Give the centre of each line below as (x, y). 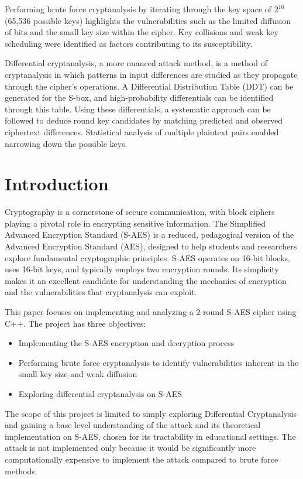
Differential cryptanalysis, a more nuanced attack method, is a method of (136, 63)
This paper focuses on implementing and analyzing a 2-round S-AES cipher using (151, 312)
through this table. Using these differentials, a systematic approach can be (138, 109)
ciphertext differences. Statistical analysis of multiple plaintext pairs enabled (142, 131)
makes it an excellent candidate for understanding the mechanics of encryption (146, 280)
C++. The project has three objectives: (75, 323)
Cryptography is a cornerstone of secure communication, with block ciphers (140, 212)
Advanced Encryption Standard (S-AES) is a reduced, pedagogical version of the (149, 235)
